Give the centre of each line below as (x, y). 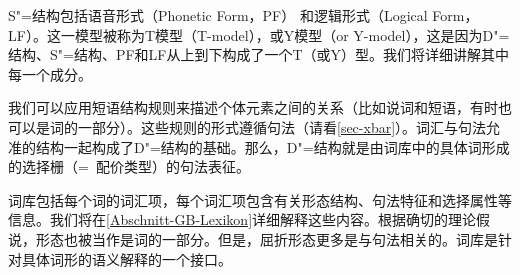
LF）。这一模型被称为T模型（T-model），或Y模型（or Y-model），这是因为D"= (259, 34)
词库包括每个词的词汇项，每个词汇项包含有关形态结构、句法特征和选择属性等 (260, 199)
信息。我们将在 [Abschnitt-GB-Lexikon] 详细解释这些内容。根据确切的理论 (242, 219)
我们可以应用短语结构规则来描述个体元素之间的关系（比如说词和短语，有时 (253, 107)
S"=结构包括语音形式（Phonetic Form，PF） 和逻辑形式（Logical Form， (243, 15)
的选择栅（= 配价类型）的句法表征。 (129, 166)
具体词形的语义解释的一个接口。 (126, 258)
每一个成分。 (50, 73)
